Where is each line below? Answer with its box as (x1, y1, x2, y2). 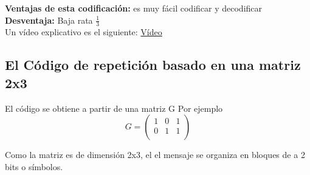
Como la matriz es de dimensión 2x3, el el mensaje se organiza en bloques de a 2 (5, 148, 305, 161)
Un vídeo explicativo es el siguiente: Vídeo (5, 26, 162, 38)
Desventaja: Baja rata (5, 13, 93, 26)
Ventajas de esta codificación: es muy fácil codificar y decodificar (5, 2, 263, 14)
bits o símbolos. (5, 160, 63, 173)
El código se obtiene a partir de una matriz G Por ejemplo (5, 101, 223, 114)
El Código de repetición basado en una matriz (5, 55, 301, 74)
